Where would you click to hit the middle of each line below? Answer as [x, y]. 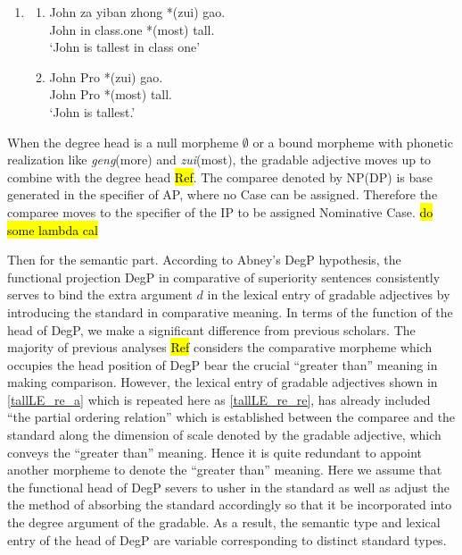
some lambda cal [53, 229]
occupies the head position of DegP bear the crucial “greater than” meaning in [223, 364]
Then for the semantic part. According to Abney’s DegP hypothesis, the [204, 260]
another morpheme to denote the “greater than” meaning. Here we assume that [225, 470]
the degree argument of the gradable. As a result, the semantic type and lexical [224, 522]
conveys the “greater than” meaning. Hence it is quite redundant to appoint [214, 452]
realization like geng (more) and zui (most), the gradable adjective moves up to [219, 160]
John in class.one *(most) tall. [132, 29]
